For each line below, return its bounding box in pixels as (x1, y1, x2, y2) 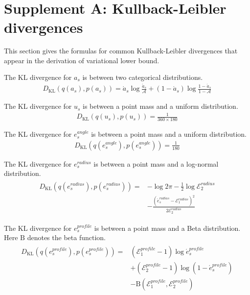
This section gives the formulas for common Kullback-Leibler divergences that (4, 46, 238, 56)
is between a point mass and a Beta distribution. (94, 222, 241, 233)
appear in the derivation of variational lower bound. (4, 55, 159, 65)
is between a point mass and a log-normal (93, 158, 219, 169)
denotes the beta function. (27, 232, 106, 243)
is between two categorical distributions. (82, 72, 203, 82)
